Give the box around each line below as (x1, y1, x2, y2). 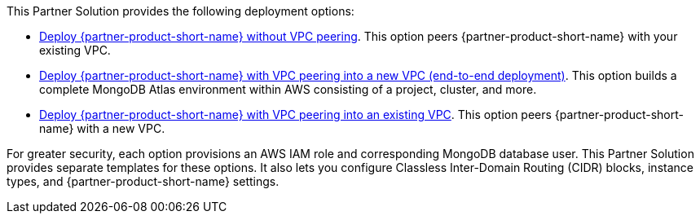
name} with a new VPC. (39, 121, 165, 135)
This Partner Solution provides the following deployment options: (7, 4, 354, 18)
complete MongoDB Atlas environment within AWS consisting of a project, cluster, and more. (39, 82, 537, 96)
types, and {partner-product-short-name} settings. (7, 174, 280, 188)
